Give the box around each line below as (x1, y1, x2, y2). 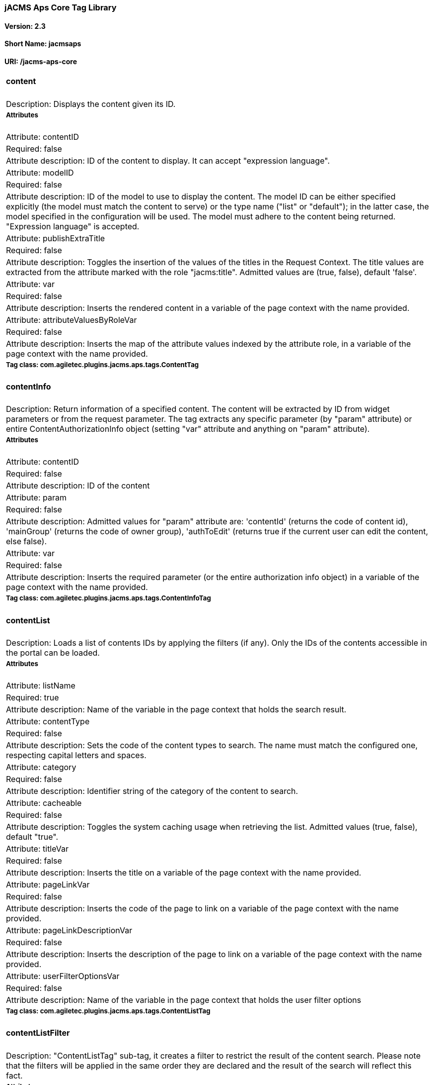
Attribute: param (6, 493, 67, 503)
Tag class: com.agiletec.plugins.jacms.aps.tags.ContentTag (6, 360, 199, 369)
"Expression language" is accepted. (6, 221, 140, 231)
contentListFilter (6, 1028, 70, 1038)
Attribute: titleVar (6, 844, 69, 854)
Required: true (6, 692, 59, 703)
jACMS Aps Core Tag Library (4, 2, 117, 12)
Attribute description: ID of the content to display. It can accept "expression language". (6, 155, 330, 166)
